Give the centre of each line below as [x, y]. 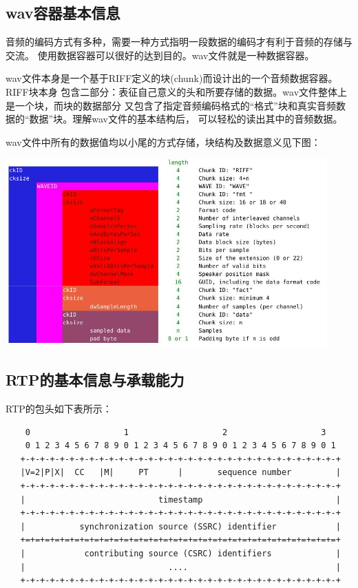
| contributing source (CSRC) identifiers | [180, 553]
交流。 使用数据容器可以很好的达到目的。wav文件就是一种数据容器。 [160, 55]
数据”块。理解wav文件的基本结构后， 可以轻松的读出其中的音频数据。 [186, 119]
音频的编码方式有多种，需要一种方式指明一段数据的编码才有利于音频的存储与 [179, 42]
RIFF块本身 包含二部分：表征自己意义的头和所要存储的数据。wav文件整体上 [177, 91]
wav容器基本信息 [63, 13]
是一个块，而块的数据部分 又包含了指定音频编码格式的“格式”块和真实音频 [171, 105]
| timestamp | [180, 500]
